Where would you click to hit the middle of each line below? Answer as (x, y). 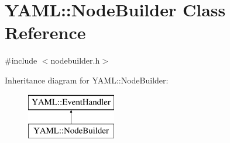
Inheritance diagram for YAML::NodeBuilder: (87, 80)
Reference (45, 32)
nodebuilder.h (75, 60)
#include (21, 60)
